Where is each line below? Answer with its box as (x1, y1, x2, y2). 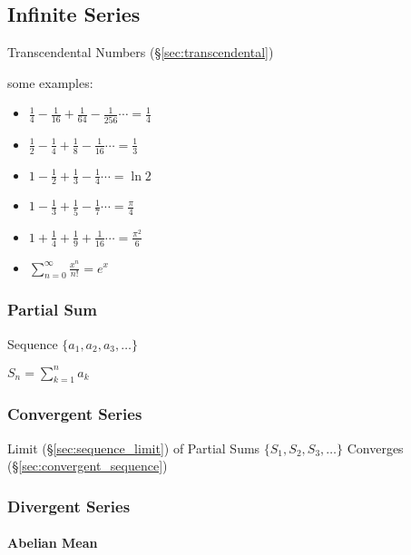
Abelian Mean (7, 533, 98, 552)
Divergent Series (7, 494, 131, 517)
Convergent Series (7, 403, 142, 425)
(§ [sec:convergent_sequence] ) (7, 456, 168, 475)
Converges (347, 438, 404, 457)
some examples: (7, 73, 93, 92)
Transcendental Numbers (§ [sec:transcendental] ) (7, 43, 274, 62)
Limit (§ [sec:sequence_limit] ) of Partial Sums (7, 438, 260, 457)
